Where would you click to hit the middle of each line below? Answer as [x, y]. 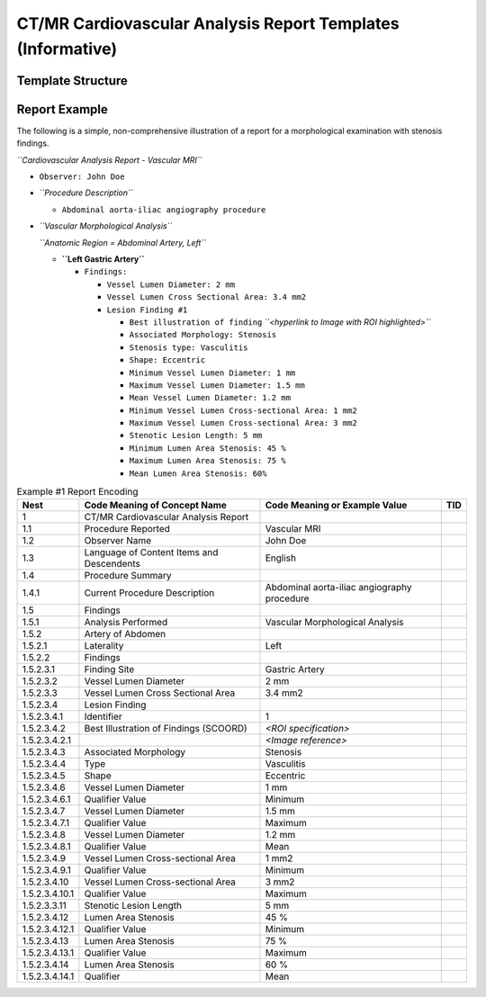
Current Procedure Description [149, 593]
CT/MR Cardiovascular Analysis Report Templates [208, 23]
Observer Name [118, 541]
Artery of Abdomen [125, 634]
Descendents [112, 564]
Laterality [104, 646]
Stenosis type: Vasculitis [189, 347]
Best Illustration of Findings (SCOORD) [166, 729]
